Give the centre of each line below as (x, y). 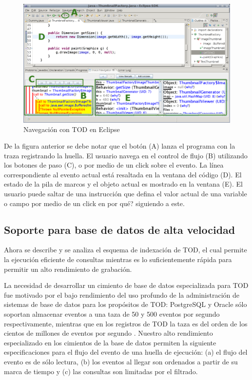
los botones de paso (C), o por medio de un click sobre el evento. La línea (114, 165)
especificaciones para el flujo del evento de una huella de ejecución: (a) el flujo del (126, 352)
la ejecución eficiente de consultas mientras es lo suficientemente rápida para (118, 259)
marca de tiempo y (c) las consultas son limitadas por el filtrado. (101, 371)
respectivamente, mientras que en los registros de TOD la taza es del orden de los (126, 323)
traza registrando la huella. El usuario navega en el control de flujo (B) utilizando (126, 155)
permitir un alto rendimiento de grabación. (68, 269)
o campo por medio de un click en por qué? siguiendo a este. (94, 203)
